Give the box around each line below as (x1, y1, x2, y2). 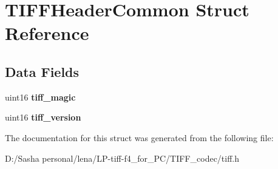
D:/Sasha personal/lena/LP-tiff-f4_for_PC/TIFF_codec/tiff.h (5, 151, 240, 164)
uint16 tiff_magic (5, 90, 76, 103)
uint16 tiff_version (5, 111, 81, 124)
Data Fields (5, 62, 80, 81)
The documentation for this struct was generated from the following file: (5, 131, 274, 144)
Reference (5, 21, 89, 45)
